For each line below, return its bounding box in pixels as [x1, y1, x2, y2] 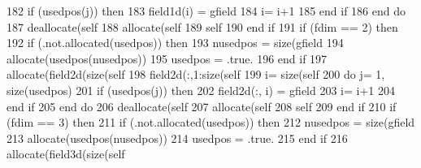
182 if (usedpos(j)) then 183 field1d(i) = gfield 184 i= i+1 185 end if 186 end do [7, 2, 406, 19]
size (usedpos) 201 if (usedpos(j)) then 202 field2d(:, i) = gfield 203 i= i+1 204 [7, 81, 395, 98]
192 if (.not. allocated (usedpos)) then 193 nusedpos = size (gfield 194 [7, 34, 344, 51]
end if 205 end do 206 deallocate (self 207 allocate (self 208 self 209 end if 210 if [7, 97, 397, 114]
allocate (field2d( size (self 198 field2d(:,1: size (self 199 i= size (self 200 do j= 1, [7, 66, 385, 83]
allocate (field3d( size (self [7, 145, 125, 162]
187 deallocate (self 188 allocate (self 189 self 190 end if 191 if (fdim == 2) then [7, 18, 398, 35]
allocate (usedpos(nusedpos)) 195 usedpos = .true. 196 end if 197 [7, 50, 328, 67]
